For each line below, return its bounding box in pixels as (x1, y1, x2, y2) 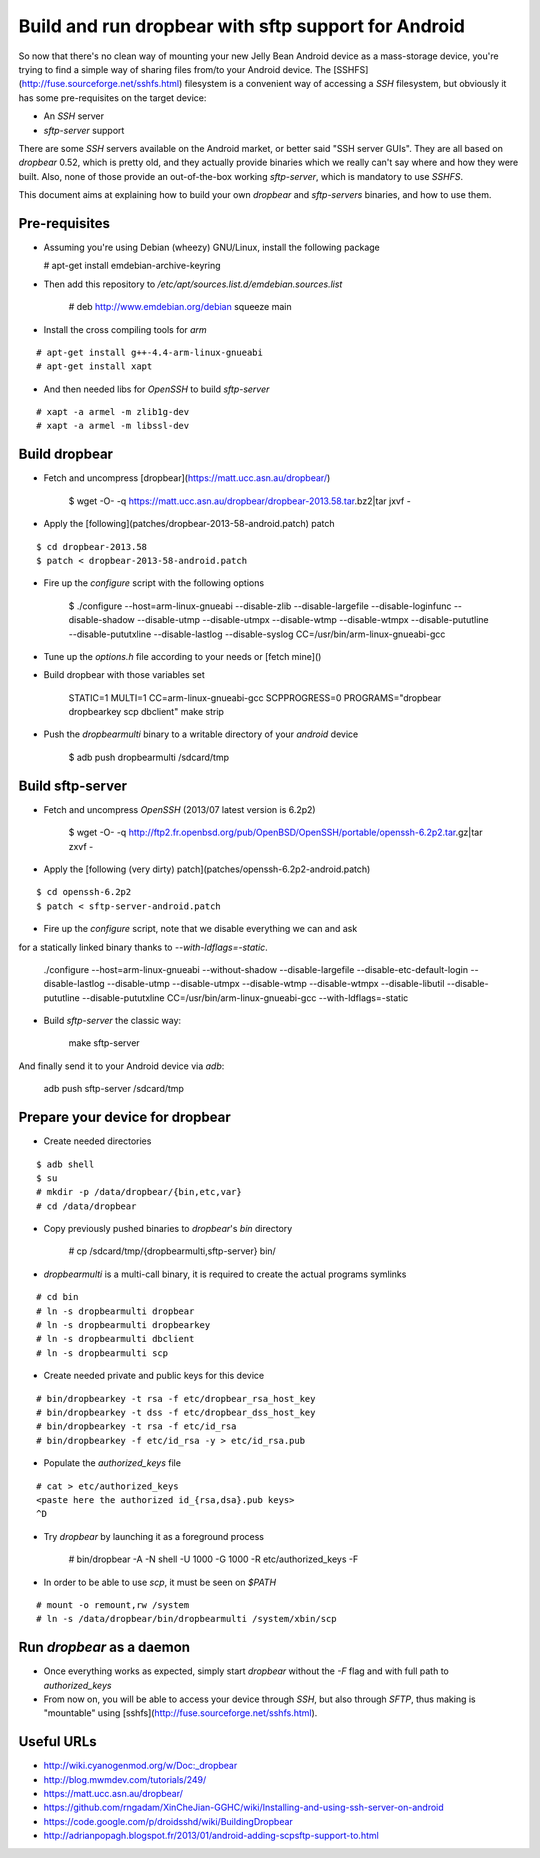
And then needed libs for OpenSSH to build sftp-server (43, 383, 270, 395)
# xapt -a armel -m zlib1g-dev (36, 406, 190, 418)
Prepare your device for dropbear (18, 1109, 231, 1126)
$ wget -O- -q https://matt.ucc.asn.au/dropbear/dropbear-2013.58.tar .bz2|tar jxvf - (68, 495, 412, 507)
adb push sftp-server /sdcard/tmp (43, 1083, 185, 1095)
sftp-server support (43, 124, 125, 136)
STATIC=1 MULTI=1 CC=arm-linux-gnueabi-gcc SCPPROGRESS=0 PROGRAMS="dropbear (68, 691, 442, 704)
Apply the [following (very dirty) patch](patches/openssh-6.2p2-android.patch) (43, 863, 371, 875)
